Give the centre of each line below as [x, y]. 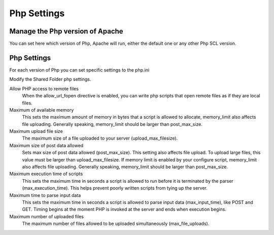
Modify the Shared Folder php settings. [50, 79]
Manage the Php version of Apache [66, 31]
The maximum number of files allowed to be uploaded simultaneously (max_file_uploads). [116, 224]
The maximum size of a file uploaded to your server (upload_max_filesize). [100, 138]
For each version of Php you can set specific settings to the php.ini [79, 70]
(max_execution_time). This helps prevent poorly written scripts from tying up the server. [115, 188]
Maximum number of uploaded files [46, 216]
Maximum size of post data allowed [46, 145]
